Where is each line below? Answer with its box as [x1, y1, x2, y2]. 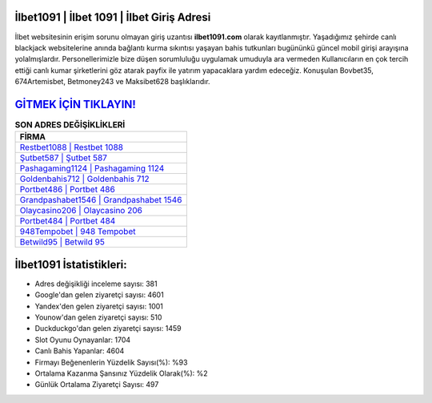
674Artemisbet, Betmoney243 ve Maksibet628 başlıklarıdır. [14, 77, 211, 87]
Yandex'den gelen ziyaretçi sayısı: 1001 [34, 301, 164, 311]
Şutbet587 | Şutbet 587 [19, 152, 108, 163]
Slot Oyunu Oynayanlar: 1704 [34, 335, 131, 345]
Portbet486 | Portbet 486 [19, 184, 115, 195]
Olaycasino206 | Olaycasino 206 [19, 205, 143, 216]
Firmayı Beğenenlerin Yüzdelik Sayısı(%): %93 [34, 357, 188, 367]
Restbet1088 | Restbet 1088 [19, 142, 124, 153]
